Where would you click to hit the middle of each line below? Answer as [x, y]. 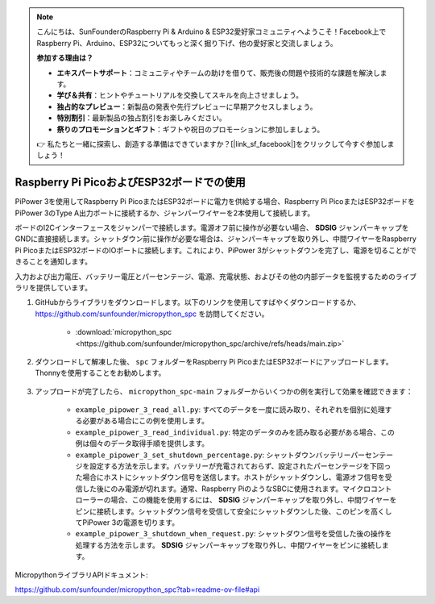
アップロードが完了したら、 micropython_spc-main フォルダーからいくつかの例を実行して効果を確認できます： [224, 391]
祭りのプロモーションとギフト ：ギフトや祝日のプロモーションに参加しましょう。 [191, 129]
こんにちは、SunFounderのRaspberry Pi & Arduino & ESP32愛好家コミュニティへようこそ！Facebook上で [211, 31]
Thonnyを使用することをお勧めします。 [100, 373]
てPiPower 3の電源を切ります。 [127, 522]
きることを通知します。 [54, 261]
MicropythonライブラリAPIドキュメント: [81, 575]
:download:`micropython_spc [124, 332]
